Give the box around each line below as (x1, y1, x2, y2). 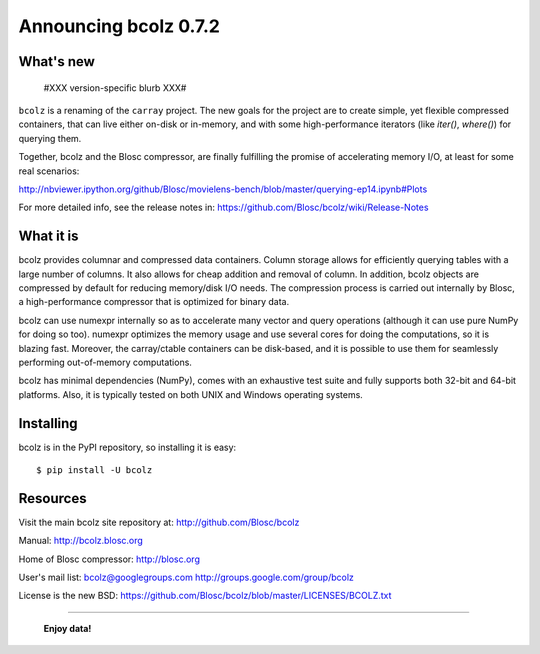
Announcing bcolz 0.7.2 (18, 15, 220, 37)
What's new (18, 53, 95, 70)
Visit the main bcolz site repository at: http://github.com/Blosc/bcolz (18, 516, 300, 528)
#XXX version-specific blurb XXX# (43, 81, 187, 94)
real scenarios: (18, 165, 80, 177)
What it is (18, 228, 79, 245)
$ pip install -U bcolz (36, 465, 153, 476)
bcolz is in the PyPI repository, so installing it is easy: (18, 441, 237, 453)
